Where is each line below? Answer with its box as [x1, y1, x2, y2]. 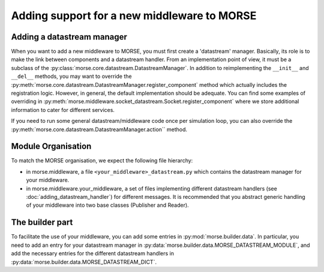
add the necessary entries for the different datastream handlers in [11, 250, 174, 257]
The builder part [11, 217, 73, 228]
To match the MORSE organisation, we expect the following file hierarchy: [11, 157, 193, 164]
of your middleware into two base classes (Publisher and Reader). [26, 201, 189, 209]
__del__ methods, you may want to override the [11, 72, 132, 80]
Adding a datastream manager [11, 32, 127, 42]
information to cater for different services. [11, 106, 115, 113]
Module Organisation [11, 141, 92, 152]
